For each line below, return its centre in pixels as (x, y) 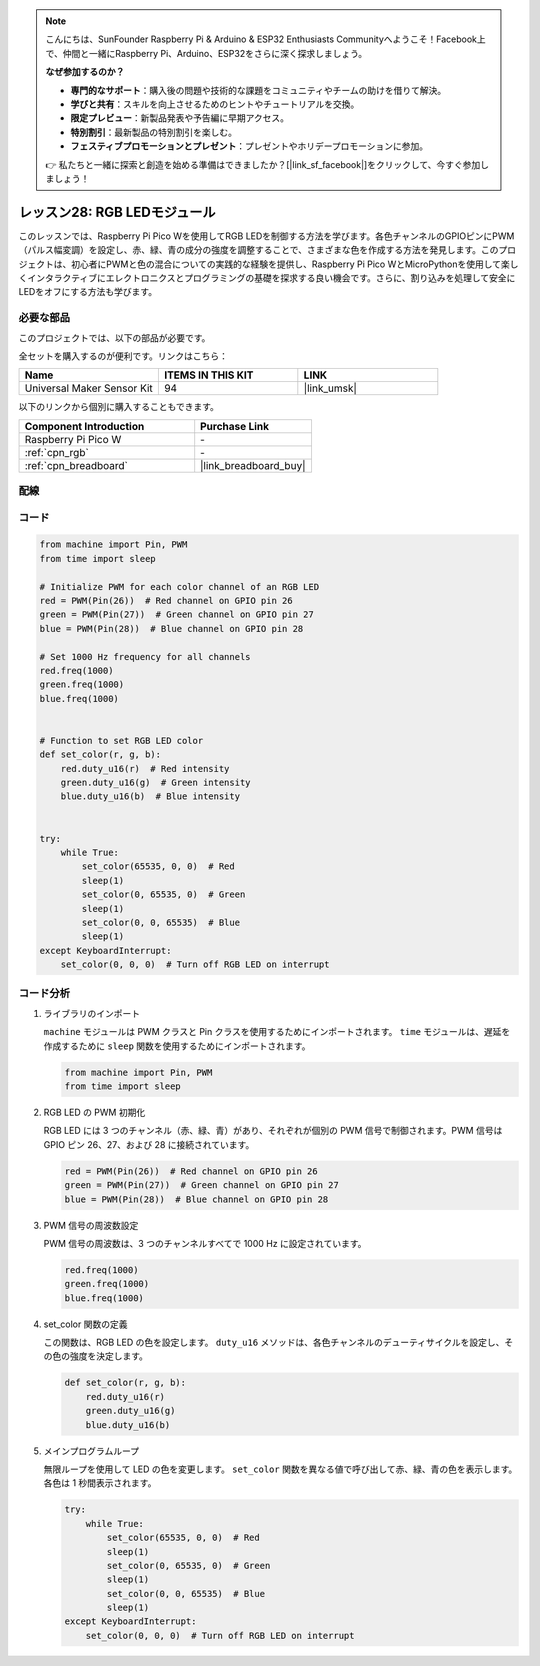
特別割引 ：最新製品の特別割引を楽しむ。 (153, 132)
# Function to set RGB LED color (121, 740)
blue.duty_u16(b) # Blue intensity (150, 796)
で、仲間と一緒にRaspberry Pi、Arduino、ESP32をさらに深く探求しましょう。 (206, 53)
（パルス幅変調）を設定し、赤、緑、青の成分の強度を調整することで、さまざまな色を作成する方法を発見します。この (258, 250)
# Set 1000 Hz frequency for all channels (145, 656)
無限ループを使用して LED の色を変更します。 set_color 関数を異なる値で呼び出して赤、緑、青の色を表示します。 (280, 1469)
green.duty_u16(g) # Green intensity (155, 783)
